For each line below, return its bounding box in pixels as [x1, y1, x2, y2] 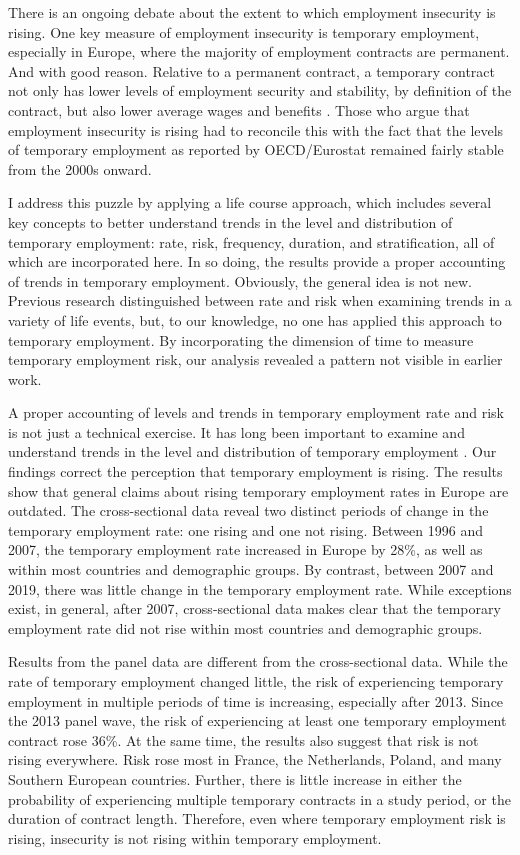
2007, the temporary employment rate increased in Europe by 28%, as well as [8, 539, 483, 560]
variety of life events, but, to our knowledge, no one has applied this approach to [8, 309, 502, 330]
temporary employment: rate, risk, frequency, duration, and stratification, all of [8, 231, 495, 252]
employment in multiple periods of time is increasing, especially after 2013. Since [8, 690, 504, 711]
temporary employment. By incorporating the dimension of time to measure [8, 329, 474, 350]
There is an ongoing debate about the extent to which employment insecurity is [8, 2, 496, 22]
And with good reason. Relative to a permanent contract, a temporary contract [8, 60, 496, 81]
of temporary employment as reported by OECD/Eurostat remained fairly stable [8, 139, 504, 160]
